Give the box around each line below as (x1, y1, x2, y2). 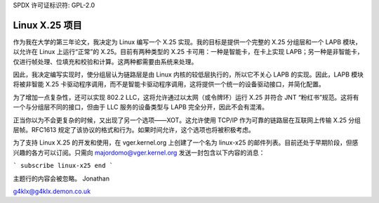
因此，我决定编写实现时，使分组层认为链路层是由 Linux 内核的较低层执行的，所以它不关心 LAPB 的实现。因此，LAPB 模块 (13, 70, 364, 79)
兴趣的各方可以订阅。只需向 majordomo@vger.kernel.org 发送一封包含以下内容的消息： (13, 148, 265, 157)
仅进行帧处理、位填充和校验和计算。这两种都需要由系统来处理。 (13, 57, 198, 66)
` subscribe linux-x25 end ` (13, 162, 114, 170)
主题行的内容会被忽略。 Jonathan (13, 174, 110, 183)
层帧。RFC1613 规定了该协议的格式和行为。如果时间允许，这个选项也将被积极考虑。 (13, 126, 255, 134)
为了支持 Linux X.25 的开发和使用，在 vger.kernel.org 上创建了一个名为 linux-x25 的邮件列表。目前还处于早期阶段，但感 (13, 138, 359, 147)
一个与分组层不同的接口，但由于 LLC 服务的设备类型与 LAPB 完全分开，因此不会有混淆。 (13, 103, 269, 112)
